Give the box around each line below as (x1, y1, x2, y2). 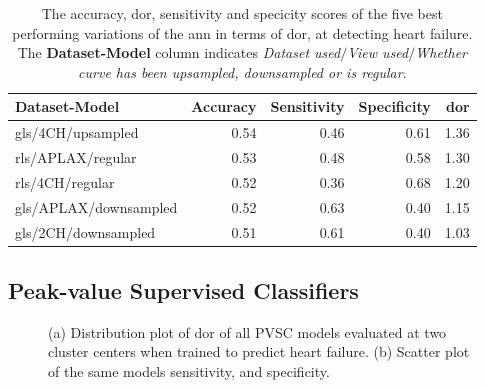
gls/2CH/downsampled (15, 221, 156, 242)
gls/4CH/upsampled (15, 122, 139, 143)
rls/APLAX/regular (15, 147, 137, 168)
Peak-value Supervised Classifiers (8, 275, 359, 306)
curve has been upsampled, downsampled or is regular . (78, 61, 407, 82)
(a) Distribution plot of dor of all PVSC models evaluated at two (48, 321, 447, 342)
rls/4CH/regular (15, 171, 115, 192)
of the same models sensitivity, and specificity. (48, 361, 330, 382)
